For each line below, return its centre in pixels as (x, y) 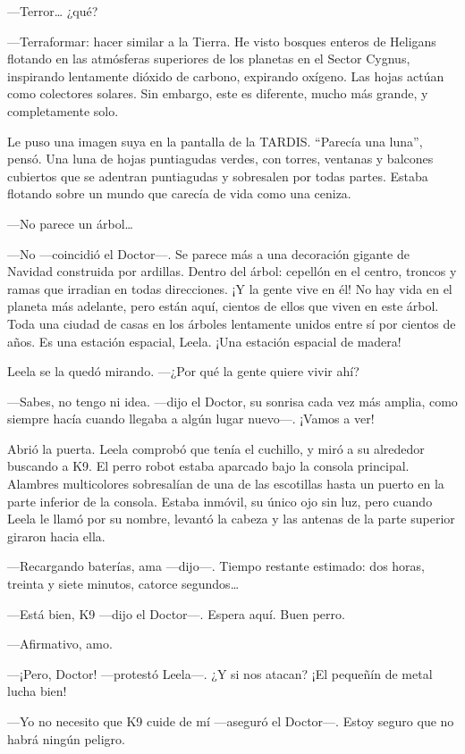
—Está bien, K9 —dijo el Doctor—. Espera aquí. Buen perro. (176, 613)
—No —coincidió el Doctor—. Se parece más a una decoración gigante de (208, 253)
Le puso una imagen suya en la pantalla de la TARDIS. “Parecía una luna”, (215, 141)
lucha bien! (37, 691)
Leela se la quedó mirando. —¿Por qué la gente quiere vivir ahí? (183, 371)
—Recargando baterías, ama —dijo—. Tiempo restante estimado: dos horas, (216, 566)
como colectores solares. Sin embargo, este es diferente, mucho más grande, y (218, 93)
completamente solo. (63, 110)
